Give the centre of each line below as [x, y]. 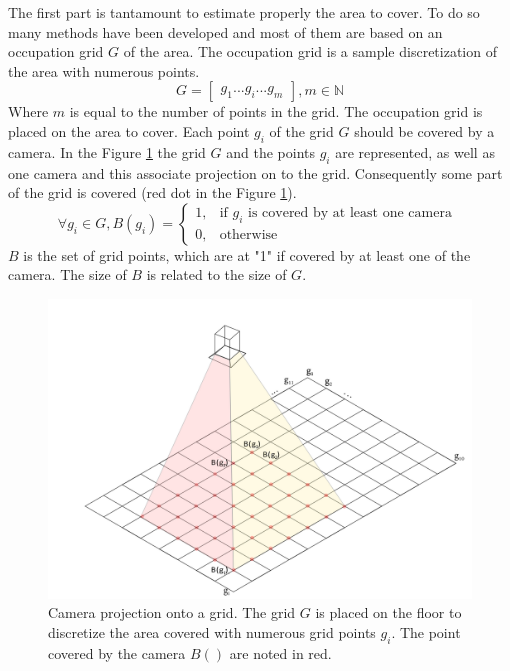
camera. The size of [67, 274]
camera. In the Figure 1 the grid [107, 151]
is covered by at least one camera [350, 212]
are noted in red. [280, 652]
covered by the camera [117, 652]
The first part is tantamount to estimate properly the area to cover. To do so [244, 12]
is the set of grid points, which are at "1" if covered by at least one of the [247, 254]
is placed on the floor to [388, 612]
